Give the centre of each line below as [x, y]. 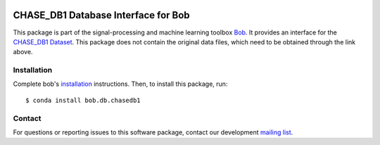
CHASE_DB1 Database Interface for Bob [101, 15]
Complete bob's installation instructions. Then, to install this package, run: [120, 84]
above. [23, 52]
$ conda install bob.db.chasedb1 [83, 100]
